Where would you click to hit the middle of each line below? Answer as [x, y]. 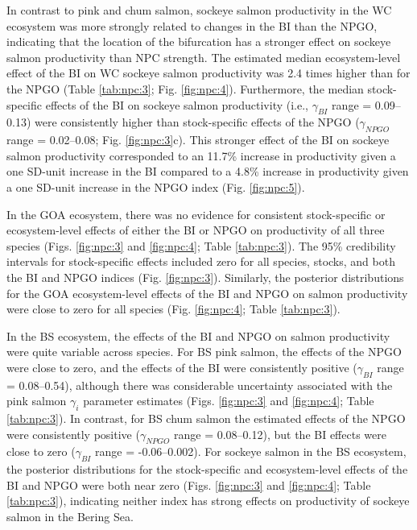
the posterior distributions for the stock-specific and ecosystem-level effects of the [207, 469]
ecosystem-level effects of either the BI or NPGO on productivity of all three [196, 230]
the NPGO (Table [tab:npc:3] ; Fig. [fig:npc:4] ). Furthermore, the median [185, 88]
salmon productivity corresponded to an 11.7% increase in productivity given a [201, 155]
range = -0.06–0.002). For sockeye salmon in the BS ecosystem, [251, 451]
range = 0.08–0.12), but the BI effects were [280, 434]
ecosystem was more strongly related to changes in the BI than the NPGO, [192, 25]
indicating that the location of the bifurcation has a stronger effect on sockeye [199, 41]
